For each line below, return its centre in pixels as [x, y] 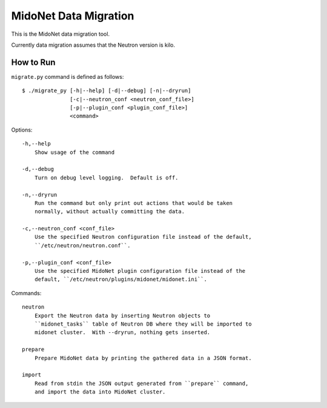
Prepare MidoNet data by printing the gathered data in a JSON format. [143, 358]
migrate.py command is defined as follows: [68, 76]
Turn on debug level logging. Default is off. [106, 178]
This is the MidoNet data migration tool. [61, 34]
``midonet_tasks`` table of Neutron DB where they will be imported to [143, 324]
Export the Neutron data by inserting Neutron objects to [122, 316]
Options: [22, 130]
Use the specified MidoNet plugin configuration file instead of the [140, 271]
